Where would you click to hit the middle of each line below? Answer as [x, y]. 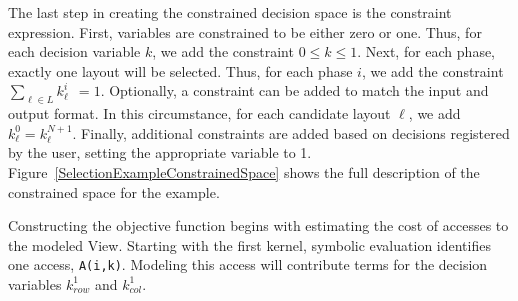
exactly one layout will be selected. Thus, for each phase [180, 70]
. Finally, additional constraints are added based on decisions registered [291, 132]
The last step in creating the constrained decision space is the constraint [230, 12]
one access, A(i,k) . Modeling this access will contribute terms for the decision [248, 264]
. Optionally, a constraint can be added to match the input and [294, 90]
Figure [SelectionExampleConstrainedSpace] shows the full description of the [244, 171]
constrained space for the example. [114, 191]
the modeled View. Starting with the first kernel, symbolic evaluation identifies [249, 244]
